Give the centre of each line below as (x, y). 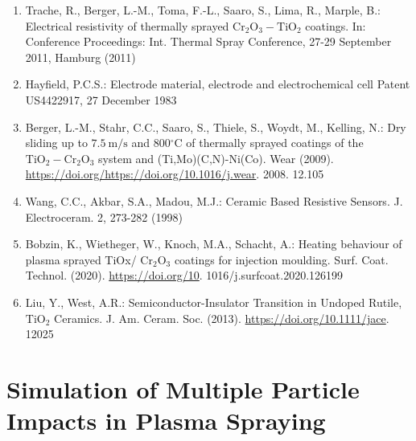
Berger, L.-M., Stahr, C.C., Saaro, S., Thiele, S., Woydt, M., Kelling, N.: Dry (216, 127)
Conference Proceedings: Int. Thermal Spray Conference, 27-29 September (208, 41)
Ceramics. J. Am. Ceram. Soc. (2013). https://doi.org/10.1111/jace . (222, 318)
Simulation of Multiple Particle (183, 388)
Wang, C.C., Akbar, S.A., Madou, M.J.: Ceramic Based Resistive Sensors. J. (214, 200)
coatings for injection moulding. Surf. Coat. (281, 259)
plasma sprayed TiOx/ (81, 259)
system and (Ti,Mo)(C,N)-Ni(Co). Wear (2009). (216, 158)
